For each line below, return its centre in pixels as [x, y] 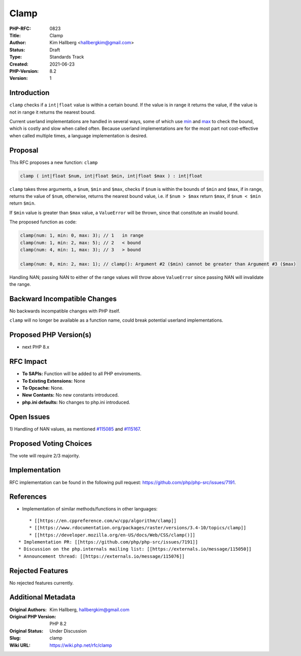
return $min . [22, 203]
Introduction [29, 93]
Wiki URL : [20, 645]
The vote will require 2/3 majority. [45, 455]
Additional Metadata [42, 597]
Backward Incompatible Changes [63, 298]
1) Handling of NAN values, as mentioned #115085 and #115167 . [75, 429]
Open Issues [30, 417]
